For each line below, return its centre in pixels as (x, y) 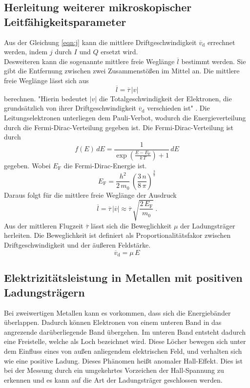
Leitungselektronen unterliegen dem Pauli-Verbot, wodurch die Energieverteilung (125, 117)
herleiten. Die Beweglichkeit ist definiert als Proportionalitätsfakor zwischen (117, 235)
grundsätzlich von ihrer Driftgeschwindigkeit (70, 108)
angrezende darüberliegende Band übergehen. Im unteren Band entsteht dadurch (125, 331)
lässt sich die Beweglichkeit (131, 225)
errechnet (221, 42)
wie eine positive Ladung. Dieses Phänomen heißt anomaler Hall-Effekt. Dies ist (124, 360)
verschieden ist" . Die (178, 108)
